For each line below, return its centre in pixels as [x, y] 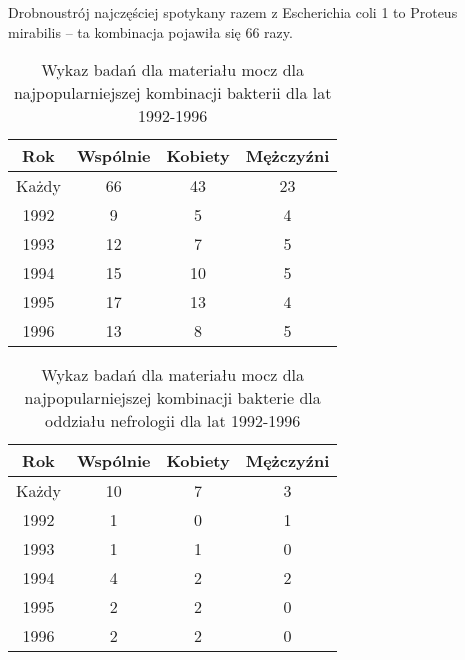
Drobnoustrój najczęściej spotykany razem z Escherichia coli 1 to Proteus [233, 12]
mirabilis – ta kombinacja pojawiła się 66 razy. [150, 31]
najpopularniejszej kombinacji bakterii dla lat [172, 93]
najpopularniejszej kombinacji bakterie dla [172, 398]
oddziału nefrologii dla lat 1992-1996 [173, 421]
